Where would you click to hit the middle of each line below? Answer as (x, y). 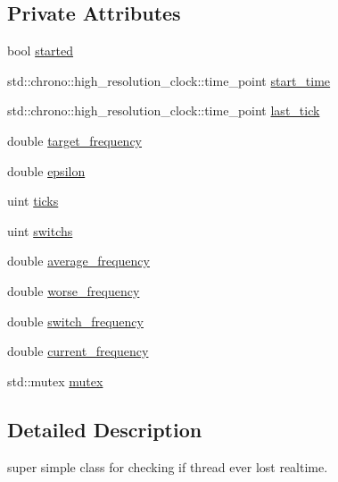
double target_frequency (74, 140)
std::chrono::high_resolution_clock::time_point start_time (169, 80)
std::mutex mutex (55, 381)
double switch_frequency (75, 321)
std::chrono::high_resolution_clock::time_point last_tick (164, 110)
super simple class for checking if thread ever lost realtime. (168, 466)
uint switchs (40, 230)
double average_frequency (78, 261)
